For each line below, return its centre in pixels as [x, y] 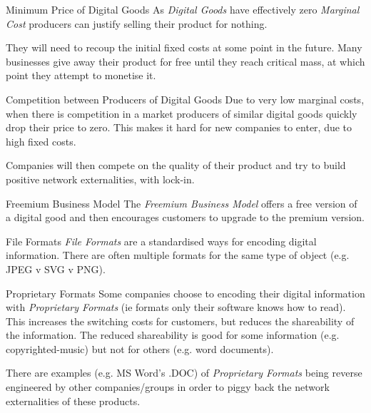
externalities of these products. [73, 401]
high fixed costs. [41, 141]
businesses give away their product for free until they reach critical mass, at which [185, 61]
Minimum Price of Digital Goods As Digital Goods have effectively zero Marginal [183, 9]
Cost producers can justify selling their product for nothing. [137, 23]
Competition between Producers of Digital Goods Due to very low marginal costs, [185, 99]
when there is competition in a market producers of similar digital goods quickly [182, 113]
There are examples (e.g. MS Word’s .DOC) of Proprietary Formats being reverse [184, 373]
